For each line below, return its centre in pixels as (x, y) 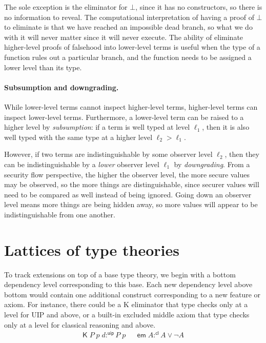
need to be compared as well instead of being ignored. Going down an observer (128, 194)
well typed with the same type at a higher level (78, 137)
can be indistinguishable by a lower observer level (82, 164)
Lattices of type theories (92, 249)
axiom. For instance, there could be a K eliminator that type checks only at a (126, 304)
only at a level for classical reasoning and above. (80, 324)
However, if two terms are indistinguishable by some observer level (108, 154)
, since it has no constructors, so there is (199, 7)
